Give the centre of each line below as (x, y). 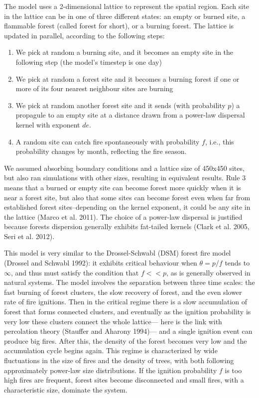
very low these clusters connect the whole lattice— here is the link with (113, 321)
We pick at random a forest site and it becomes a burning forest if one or (128, 78)
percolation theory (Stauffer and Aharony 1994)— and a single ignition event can (128, 331)
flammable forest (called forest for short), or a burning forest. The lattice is (119, 26)
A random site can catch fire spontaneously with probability (108, 141)
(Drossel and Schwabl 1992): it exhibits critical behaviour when (101, 263)
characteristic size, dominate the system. (66, 389)
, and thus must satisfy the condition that (75, 272)
